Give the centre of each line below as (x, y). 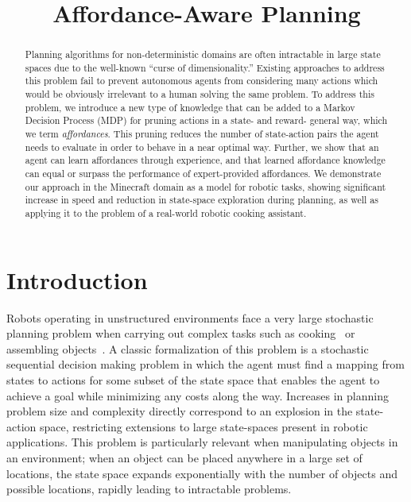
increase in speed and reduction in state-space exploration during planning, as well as (202, 200)
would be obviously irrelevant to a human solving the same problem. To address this (200, 94)
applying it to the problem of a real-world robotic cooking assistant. (166, 213)
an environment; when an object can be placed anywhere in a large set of (184, 457)
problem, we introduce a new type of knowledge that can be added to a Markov (190, 107)
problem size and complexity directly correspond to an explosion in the (180, 411)
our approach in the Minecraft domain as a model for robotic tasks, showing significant (205, 186)
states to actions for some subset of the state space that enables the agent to (193, 380)
